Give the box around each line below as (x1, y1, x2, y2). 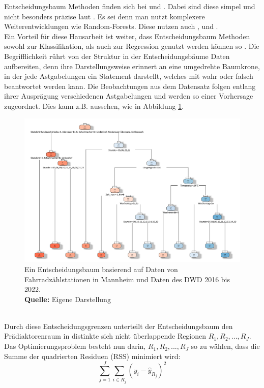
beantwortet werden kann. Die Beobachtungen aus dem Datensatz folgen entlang (4, 80, 256, 91)
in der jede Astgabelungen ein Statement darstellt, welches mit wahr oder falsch (4, 71, 253, 81)
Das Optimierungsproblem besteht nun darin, (4, 341, 146, 351)
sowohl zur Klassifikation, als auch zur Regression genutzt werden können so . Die (4, 41, 259, 51)
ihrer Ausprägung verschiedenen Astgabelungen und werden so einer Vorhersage (4, 91, 253, 101)
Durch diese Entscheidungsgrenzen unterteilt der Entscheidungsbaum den (4, 320, 233, 331)
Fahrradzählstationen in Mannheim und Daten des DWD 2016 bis (24, 274, 230, 284)
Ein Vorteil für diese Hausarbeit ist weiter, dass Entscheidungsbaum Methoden (4, 31, 250, 41)
